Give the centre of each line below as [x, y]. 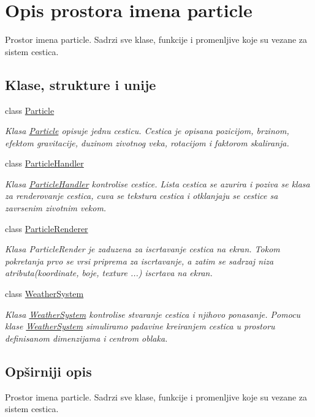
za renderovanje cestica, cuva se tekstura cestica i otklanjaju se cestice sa [142, 196]
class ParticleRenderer [47, 228]
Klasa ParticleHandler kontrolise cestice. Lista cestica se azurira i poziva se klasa [157, 183]
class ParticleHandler [44, 163]
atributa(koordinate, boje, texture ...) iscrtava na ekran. [109, 273]
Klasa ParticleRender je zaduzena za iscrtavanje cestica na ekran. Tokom [142, 249]
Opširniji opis [48, 371]
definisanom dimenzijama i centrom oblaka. [86, 338]
